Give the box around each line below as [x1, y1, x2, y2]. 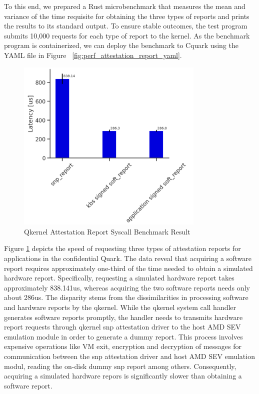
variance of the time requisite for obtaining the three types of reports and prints [4, 10, 249, 21]
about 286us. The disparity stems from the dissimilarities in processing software [4, 292, 248, 302]
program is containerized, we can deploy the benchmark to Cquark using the [4, 40, 238, 50]
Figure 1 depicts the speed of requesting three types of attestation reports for [4, 243, 241, 253]
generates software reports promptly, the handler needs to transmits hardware [4, 311, 243, 322]
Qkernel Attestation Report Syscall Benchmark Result [24, 226, 190, 236]
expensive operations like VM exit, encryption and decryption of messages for [4, 341, 241, 351]
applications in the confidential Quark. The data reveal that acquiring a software [4, 253, 252, 263]
